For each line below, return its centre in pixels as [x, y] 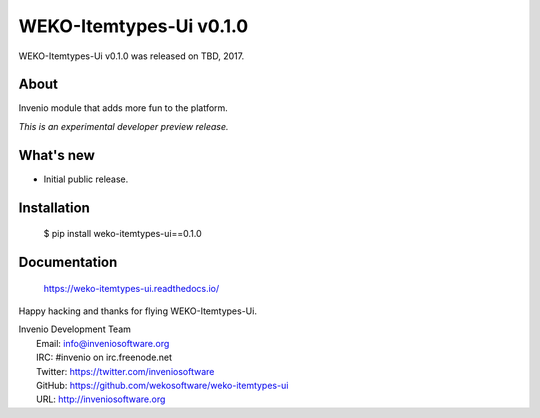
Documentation [68, 261]
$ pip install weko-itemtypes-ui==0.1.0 [122, 234]
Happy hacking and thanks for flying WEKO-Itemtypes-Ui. [137, 311]
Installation [54, 207]
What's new [56, 155]
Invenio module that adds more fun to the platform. [123, 108]
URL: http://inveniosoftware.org [101, 399]
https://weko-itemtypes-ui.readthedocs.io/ [131, 288]
